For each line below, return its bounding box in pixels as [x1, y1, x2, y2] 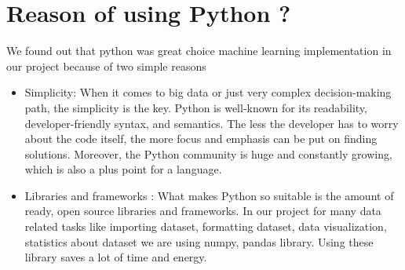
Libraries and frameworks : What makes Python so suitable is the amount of [24, 187, 394, 203]
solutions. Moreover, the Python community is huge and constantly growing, [24, 145, 392, 162]
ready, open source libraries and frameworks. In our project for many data [24, 202, 381, 219]
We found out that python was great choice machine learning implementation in [6, 42, 392, 59]
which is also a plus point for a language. [24, 161, 222, 177]
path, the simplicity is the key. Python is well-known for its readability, [24, 99, 367, 115]
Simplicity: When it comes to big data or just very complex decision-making [24, 84, 392, 100]
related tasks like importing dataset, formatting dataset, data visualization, [24, 218, 387, 235]
